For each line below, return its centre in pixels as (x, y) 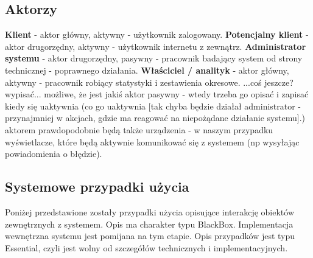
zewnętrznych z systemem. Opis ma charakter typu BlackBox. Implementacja (149, 224)
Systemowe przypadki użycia (97, 187)
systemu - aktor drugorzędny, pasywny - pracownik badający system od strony (154, 58)
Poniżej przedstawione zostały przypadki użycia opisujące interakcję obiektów (150, 211)
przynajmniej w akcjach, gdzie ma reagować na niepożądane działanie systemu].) (155, 118)
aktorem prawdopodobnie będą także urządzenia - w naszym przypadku (139, 129)
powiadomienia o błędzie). (54, 154)
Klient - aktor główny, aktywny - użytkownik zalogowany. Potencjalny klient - (157, 34)
